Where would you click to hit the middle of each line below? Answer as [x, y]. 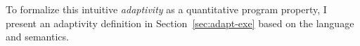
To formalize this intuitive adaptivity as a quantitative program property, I [166, 9]
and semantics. [37, 37]
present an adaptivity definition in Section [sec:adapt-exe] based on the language [180, 23]
